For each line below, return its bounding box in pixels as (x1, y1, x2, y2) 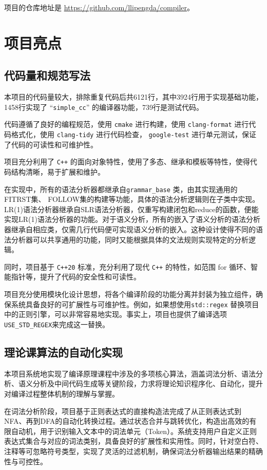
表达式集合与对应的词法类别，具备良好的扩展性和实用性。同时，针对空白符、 (4, 436, 263, 446)
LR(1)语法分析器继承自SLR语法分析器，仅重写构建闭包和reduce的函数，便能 (4, 203, 259, 214)
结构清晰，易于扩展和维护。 (11, 166, 105, 177)
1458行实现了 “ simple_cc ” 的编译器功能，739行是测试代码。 (4, 101, 203, 112)
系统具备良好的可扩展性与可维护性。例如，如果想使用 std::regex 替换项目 (11, 298, 259, 309)
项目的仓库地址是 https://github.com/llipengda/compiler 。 (4, 2, 195, 12)
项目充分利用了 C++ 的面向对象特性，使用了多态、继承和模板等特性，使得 (4, 156, 250, 167)
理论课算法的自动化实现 (4, 344, 123, 360)
